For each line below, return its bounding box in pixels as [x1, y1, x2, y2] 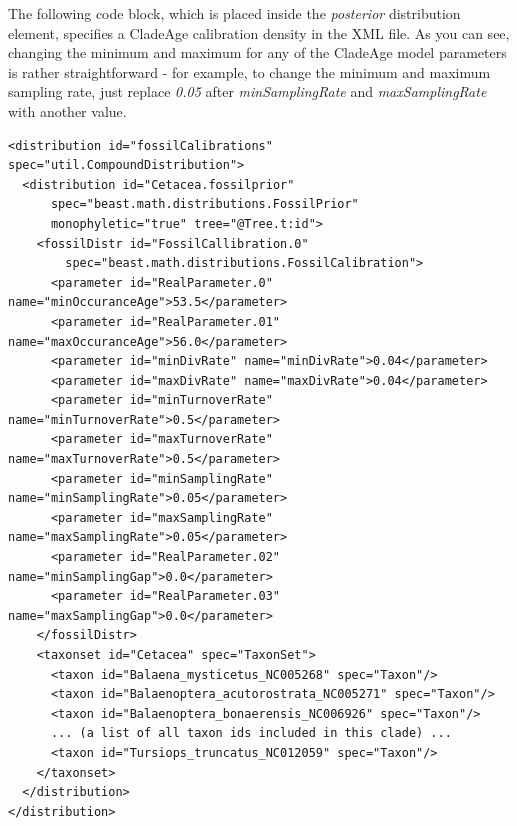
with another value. [8, 100, 127, 121]
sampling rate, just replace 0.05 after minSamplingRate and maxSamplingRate [8, 81, 487, 102]
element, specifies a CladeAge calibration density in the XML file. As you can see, [8, 22, 510, 43]
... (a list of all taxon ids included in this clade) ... [50, 726, 452, 741]
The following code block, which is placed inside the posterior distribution [8, 3, 461, 23]
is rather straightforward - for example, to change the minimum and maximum [8, 61, 491, 82]
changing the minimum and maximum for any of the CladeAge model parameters [8, 42, 507, 63]
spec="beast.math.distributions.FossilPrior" [50, 197, 359, 212]
